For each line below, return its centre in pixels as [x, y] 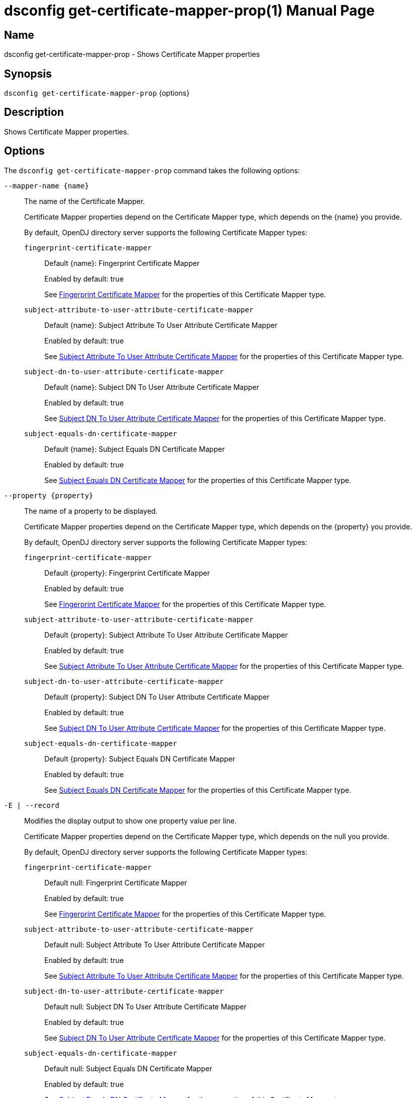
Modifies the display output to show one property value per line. [130, 820]
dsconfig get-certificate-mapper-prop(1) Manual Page [189, 11]
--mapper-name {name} [47, 186]
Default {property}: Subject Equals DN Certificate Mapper [140, 759]
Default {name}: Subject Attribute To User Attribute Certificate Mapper [161, 325]
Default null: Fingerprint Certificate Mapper [116, 882]
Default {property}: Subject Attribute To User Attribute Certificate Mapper [166, 635]
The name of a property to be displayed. [91, 511]
